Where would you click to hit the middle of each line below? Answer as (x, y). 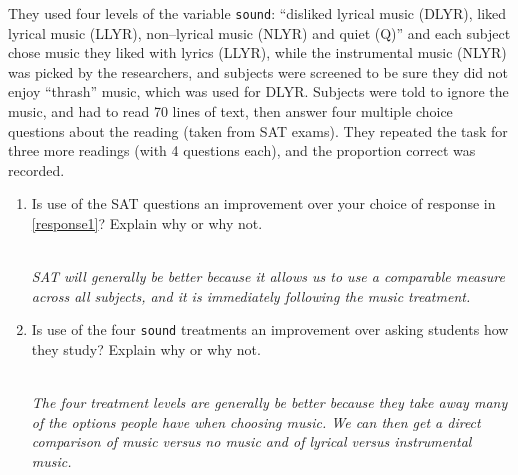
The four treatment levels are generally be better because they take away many (269, 402)
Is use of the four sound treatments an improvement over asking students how (270, 329)
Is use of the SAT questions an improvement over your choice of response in (263, 203)
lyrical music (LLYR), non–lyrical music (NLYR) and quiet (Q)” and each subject (259, 32)
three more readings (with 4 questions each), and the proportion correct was (242, 150)
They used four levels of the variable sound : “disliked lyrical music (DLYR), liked (257, 13)
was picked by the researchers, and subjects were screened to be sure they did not (258, 71)
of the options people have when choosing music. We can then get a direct (256, 421)
